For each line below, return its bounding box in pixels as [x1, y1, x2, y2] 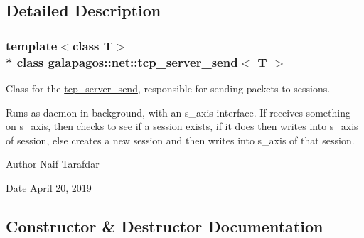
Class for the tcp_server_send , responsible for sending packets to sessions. [6, 80, 331, 95]
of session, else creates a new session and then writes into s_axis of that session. [6, 132, 355, 147]
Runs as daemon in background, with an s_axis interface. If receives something [6, 104, 350, 119]
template [6, 36, 58, 54]
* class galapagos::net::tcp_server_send [6, 53, 238, 70]
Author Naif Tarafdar [6, 156, 100, 171]
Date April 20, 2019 [6, 180, 92, 195]
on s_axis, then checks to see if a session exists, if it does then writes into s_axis [6, 119, 358, 134]
